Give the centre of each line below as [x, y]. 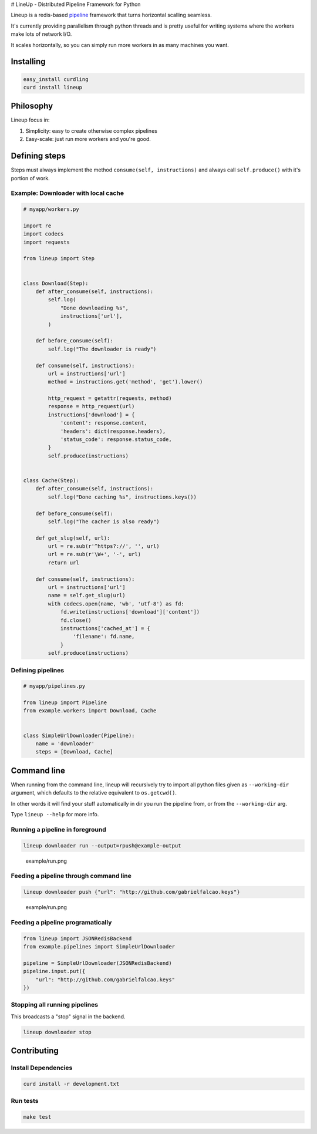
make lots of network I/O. [41, 34]
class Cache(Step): [51, 480]
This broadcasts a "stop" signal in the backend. [68, 1017]
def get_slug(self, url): [73, 538]
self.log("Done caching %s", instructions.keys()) [122, 497]
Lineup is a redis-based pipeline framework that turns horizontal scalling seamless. [111, 15]
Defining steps [38, 156]
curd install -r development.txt [71, 1084]
